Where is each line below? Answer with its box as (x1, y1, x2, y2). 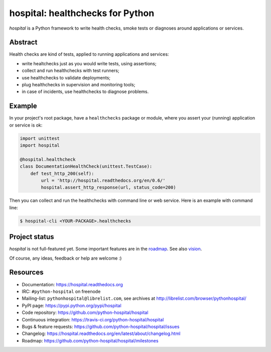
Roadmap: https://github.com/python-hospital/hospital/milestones (22, 337, 159, 343)
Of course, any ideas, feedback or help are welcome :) (9, 255, 122, 261)
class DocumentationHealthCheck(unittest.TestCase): (20, 164, 153, 169)
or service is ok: (9, 122, 43, 128)
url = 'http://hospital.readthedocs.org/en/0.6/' (41, 178, 166, 183)
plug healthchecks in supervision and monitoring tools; (22, 82, 135, 88)
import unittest (20, 136, 60, 141)
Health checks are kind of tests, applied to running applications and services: (9, 51, 169, 57)
